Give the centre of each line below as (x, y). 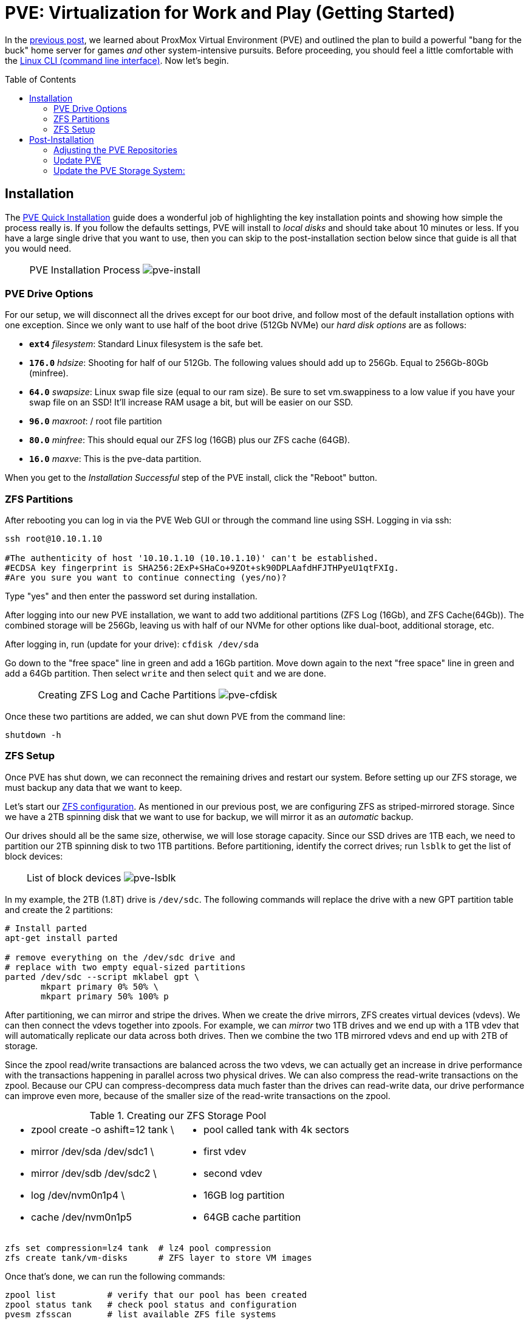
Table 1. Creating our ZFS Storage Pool (178, 1115)
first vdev (225, 1151)
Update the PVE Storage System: (119, 170)
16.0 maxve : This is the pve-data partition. (115, 459)
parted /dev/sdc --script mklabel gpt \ (102, 977)
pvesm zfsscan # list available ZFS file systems (141, 1314)
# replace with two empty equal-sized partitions (125, 967)
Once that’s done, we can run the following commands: (115, 1276)
